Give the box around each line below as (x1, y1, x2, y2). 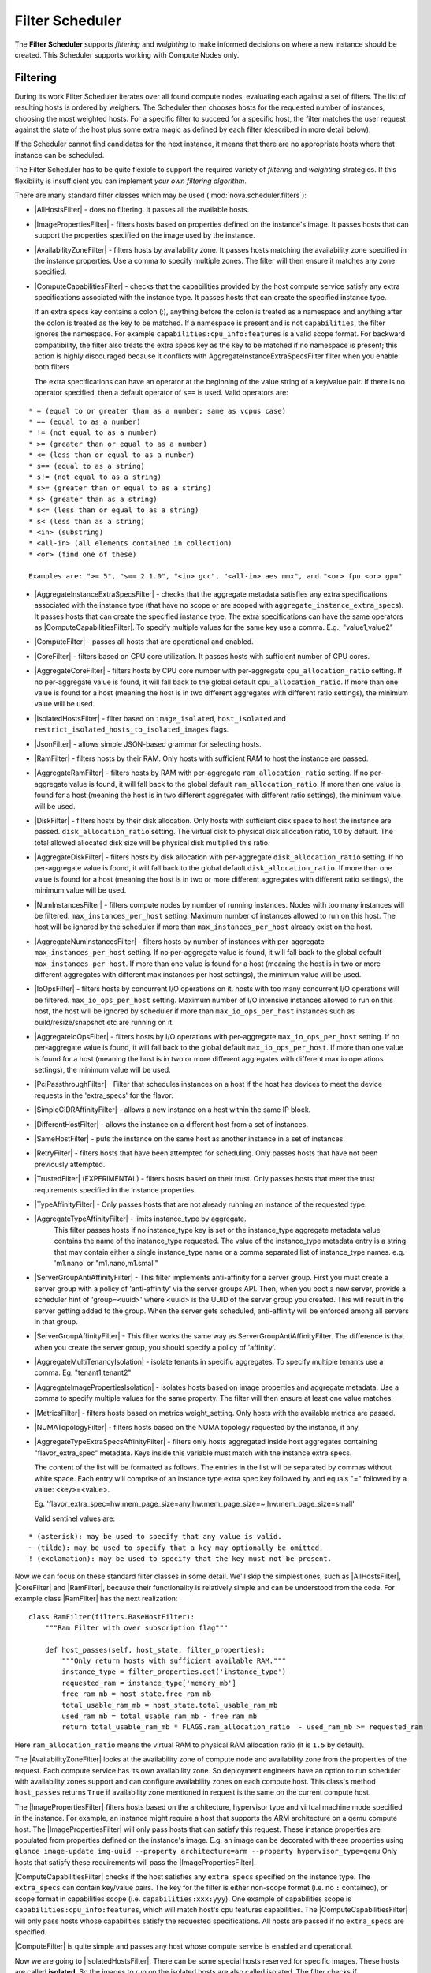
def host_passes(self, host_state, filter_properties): (44, 1645, 266, 1654)
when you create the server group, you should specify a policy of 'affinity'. (34, 1342, 277, 1352)
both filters (34, 362, 70, 372)
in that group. (34, 1316, 78, 1326)
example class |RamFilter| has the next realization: (14, 1594, 178, 1604)
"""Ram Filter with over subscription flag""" (44, 1623, 229, 1632)
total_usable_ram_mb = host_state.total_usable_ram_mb (61, 1701, 278, 1709)
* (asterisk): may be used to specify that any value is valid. (28, 1532, 283, 1541)
